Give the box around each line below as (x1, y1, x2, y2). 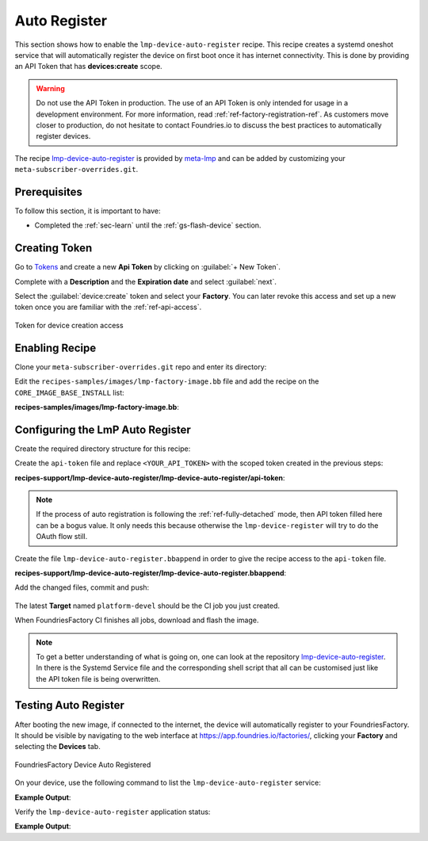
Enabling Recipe (14, 341, 97, 354)
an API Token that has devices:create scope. (14, 62, 162, 71)
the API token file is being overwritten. (36, 674, 161, 683)
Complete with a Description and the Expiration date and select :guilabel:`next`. (14, 277, 277, 286)
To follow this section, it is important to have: (14, 206, 162, 216)
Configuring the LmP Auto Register (14, 422, 192, 436)
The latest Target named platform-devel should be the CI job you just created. (14, 601, 281, 610)
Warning (36, 83, 65, 93)
